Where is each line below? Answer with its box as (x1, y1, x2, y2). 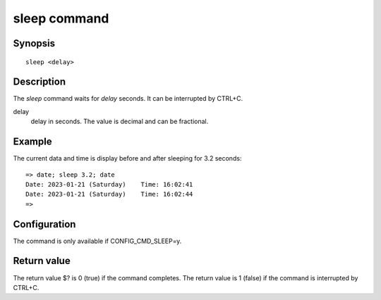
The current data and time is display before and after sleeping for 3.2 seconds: (13, 154, 242, 163)
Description (13, 76, 66, 88)
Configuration (13, 218, 76, 230)
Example (13, 136, 52, 148)
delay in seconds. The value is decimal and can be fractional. (30, 117, 209, 126)
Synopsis (13, 37, 56, 49)
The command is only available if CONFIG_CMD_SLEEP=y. (13, 237, 182, 245)
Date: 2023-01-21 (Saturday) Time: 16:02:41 (25, 180, 193, 188)
